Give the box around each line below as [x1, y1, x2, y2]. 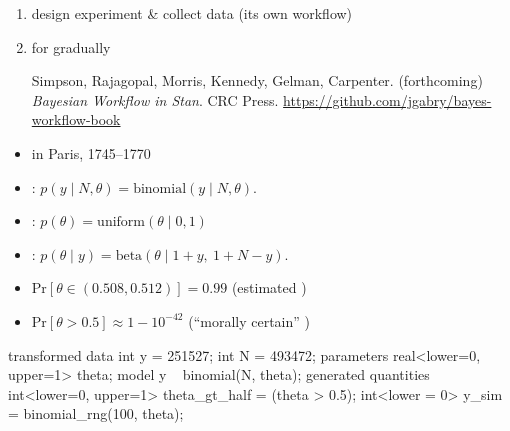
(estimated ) [231, 277, 307, 298]
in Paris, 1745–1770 [31, 142, 151, 163]
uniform [97, 215, 146, 230]
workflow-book [31, 109, 121, 130]
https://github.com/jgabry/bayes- [283, 89, 492, 110]
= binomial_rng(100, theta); [8, 403, 184, 424]
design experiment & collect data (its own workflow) [31, 3, 353, 23]
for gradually [31, 36, 111, 57]
